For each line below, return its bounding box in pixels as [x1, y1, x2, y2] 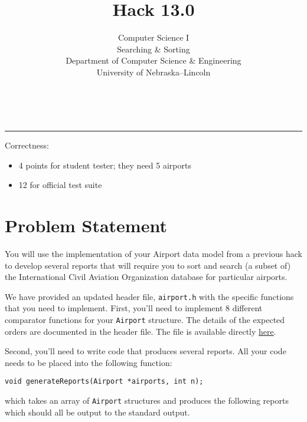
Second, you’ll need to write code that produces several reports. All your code [5, 345, 286, 357]
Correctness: [5, 139, 49, 151]
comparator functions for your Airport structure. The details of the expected [5, 314, 285, 326]
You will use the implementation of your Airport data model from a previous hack [5, 248, 302, 259]
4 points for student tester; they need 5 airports [18, 159, 191, 171]
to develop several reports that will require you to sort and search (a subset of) [5, 259, 291, 271]
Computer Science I [117, 31, 190, 44]
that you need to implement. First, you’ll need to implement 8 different [5, 302, 263, 314]
